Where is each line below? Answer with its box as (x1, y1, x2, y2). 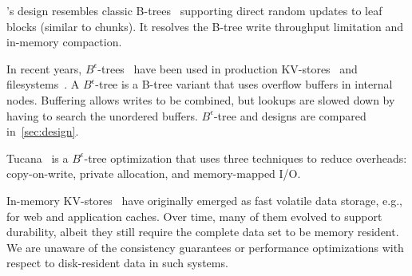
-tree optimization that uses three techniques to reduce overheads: (84, 149, 407, 166)
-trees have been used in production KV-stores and (97, 60, 358, 77)
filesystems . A (6, 76, 80, 93)
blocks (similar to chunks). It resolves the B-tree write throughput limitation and (6, 18, 403, 34)
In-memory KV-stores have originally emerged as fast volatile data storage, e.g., (6, 191, 402, 208)
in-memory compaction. (6, 34, 122, 50)
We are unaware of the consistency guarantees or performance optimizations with (6, 239, 404, 255)
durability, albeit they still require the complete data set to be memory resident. (6, 223, 399, 240)
